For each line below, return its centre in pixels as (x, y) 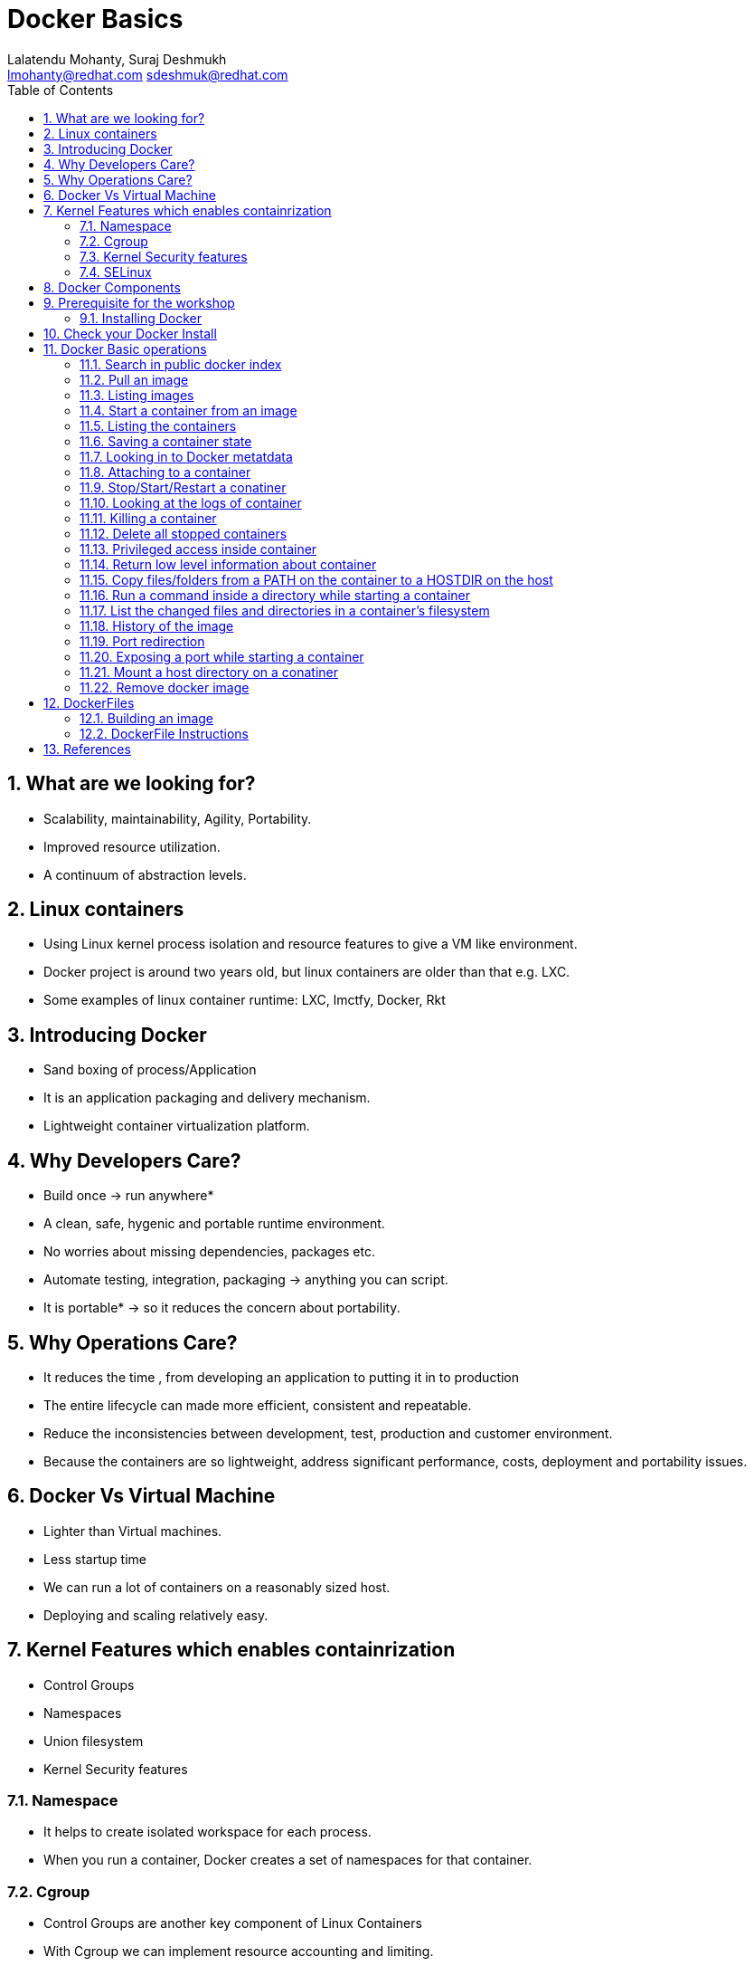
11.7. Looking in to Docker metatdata (186, 456)
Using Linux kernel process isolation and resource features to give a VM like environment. (311, 944)
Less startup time (95, 1559)
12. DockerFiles (89, 702)
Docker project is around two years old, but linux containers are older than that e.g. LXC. (307, 972)
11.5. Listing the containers (158, 425)
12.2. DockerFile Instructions (165, 733)
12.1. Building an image (147, 718)
